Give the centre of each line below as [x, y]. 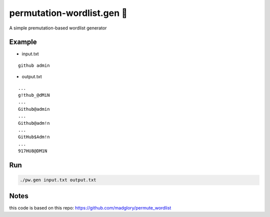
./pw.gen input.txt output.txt [58, 180]
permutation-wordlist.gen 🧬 [68, 13]
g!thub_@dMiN [34, 95]
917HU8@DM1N [33, 151]
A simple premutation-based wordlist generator [58, 28]
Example [23, 42]
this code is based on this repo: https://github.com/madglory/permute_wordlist [90, 208]
